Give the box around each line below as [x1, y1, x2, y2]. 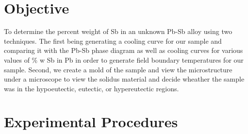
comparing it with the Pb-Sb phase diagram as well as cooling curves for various [4, 45, 243, 55]
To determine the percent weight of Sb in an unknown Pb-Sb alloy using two [4, 26, 232, 36]
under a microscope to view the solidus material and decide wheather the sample [4, 74, 245, 84]
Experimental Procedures [4, 112, 178, 132]
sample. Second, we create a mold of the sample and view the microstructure [4, 64, 232, 74]
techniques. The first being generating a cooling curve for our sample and [4, 35, 222, 46]
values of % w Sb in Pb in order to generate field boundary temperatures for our [4, 54, 244, 65]
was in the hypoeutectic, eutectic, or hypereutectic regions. [4, 83, 179, 93]
